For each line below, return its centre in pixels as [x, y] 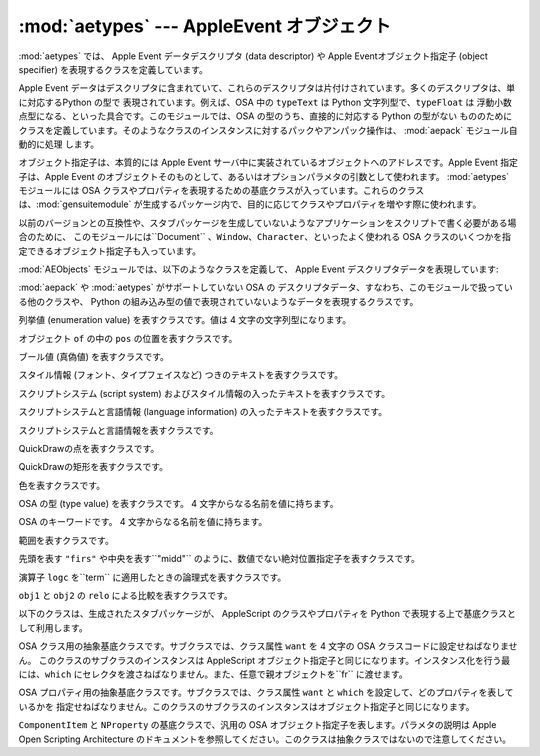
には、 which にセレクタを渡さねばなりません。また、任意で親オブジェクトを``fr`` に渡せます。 [213, 674]
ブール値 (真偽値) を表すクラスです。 [93, 356]
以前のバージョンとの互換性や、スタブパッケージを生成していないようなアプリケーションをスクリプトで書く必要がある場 [267, 222]
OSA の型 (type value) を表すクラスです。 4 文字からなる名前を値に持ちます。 [178, 504]
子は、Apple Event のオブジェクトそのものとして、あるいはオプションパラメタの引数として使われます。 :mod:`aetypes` [264, 176]
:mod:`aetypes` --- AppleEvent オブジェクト [205, 26]
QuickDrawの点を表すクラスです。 [89, 448]
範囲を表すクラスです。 [66, 540]
